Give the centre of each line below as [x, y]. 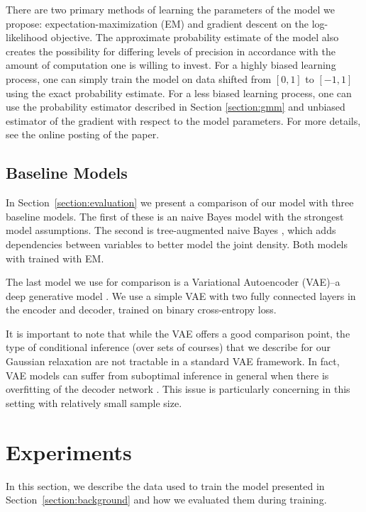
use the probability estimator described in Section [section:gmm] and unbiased [176, 107]
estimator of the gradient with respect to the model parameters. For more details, [183, 120]
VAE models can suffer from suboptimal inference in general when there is [167, 375]
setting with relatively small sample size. [94, 402]
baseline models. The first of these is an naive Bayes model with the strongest [175, 216]
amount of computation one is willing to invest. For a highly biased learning [171, 65]
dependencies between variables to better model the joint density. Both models [177, 244]
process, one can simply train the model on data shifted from [139, 78]
